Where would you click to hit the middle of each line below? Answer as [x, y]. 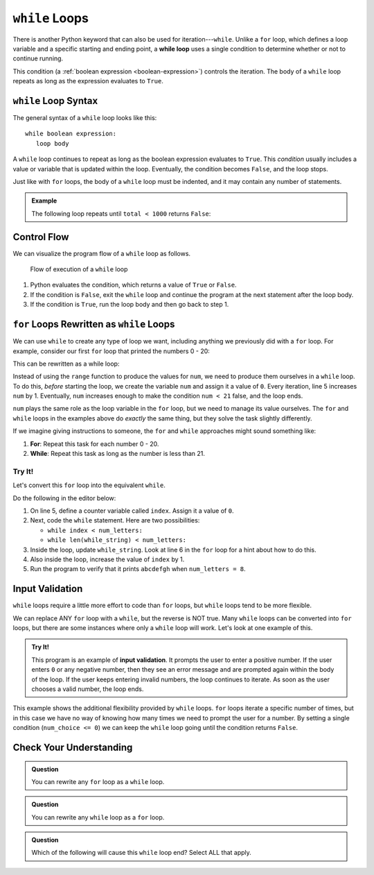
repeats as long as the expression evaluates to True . [88, 81]
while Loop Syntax [55, 101]
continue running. [38, 58]
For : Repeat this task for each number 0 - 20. [95, 443]
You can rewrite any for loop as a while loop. [98, 781]
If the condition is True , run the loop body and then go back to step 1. [130, 305]
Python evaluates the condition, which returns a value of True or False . [133, 285]
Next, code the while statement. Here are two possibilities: [115, 520]
